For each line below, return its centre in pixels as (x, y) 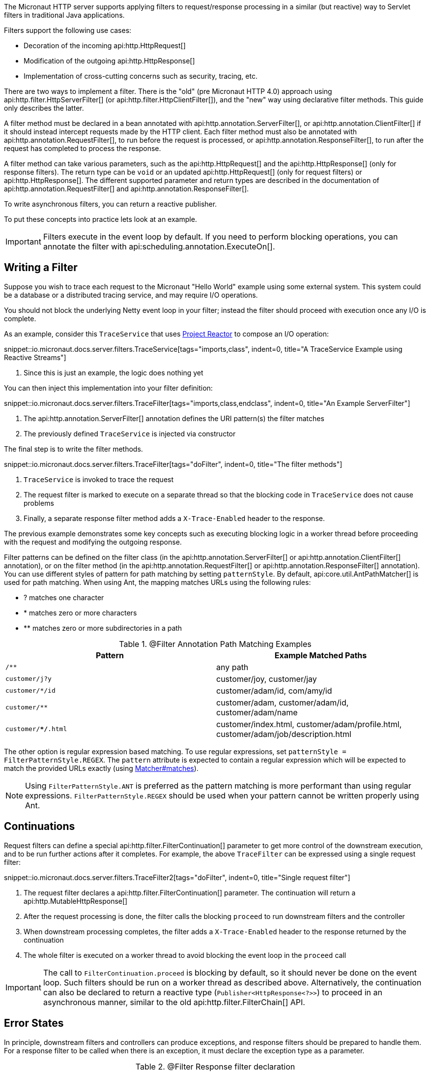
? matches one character (64, 597)
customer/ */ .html (36, 729)
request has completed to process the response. (83, 148)
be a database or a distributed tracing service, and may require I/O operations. (131, 295)
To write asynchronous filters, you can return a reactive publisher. (111, 204)
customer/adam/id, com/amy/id (274, 690)
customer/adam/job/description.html (284, 734)
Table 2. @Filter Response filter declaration (215, 1066)
